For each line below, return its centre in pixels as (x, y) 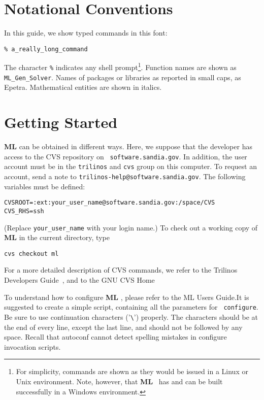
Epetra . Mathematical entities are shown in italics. (83, 87)
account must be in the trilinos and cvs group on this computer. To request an (130, 166)
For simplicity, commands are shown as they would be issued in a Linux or (132, 371)
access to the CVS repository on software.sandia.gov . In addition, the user (126, 156)
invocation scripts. (32, 346)
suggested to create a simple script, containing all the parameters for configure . (131, 307)
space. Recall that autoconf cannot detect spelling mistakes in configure (115, 337)
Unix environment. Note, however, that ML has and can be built (119, 381)
